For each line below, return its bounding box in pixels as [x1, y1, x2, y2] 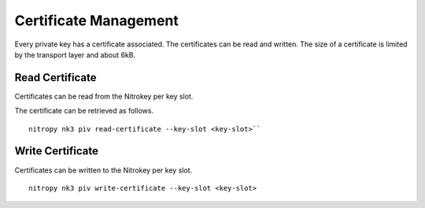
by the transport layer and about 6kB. [14, 50, 136, 59]
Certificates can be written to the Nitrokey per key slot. [14, 165, 193, 175]
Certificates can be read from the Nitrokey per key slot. [14, 91, 194, 101]
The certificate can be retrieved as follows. [14, 106, 153, 116]
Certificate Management [14, 12, 179, 29]
